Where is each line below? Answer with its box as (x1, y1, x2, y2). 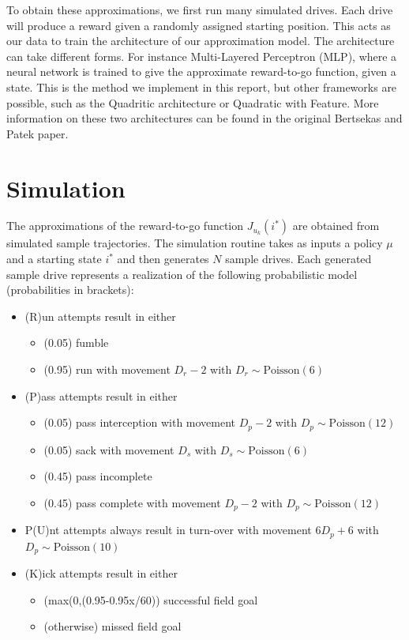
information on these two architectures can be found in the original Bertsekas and (6, 110, 403, 126)
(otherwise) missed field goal (43, 618, 182, 634)
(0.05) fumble (43, 334, 109, 351)
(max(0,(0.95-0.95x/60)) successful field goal (43, 591, 258, 608)
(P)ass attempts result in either (24, 387, 178, 404)
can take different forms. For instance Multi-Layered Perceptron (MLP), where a (6, 47, 397, 64)
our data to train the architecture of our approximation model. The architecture (6, 32, 395, 49)
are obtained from (292, 217, 380, 234)
